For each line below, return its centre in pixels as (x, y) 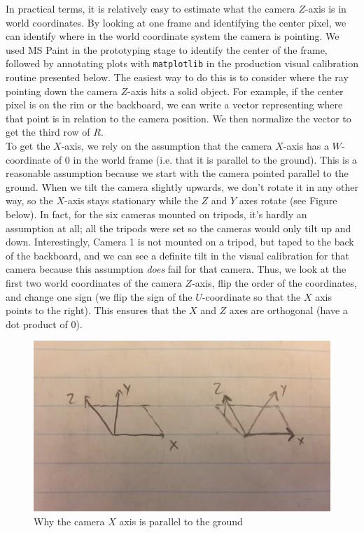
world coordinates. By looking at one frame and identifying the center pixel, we (176, 22)
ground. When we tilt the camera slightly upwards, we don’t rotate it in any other (182, 186)
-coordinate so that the (251, 296)
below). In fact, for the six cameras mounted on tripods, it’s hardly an (156, 214)
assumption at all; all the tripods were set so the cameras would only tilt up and (178, 228)
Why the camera (69, 521)
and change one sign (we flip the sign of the (99, 296)
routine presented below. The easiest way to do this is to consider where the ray (177, 77)
